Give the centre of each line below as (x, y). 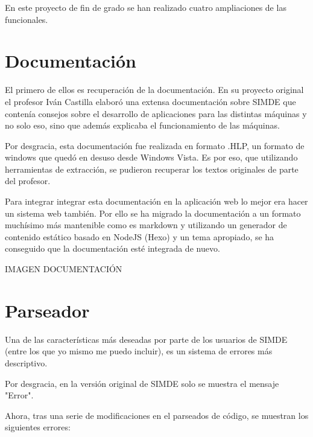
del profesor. (28, 181)
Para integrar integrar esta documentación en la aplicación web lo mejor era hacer (156, 201)
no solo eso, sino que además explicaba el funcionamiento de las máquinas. (142, 125)
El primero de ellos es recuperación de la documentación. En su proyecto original (154, 90)
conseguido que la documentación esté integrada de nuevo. (112, 248)
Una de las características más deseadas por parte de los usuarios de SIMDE (146, 339)
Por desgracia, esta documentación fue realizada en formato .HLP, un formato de (155, 145)
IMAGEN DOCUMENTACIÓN (64, 269)
